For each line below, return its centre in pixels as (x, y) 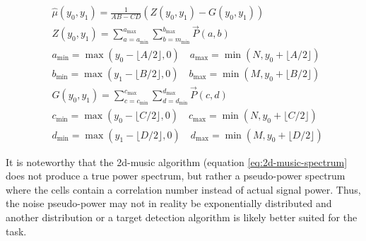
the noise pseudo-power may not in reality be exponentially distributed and (169, 203)
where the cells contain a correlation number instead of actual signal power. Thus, (183, 189)
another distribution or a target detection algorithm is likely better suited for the (182, 217)
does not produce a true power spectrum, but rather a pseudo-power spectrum (176, 176)
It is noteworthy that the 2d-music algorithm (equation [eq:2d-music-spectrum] (177, 161)
